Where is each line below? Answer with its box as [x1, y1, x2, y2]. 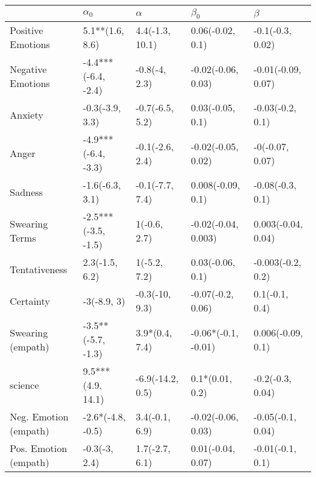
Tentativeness [10, 262, 67, 276]
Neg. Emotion [10, 409, 69, 424]
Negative [10, 61, 47, 76]
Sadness [10, 184, 43, 199]
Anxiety [10, 107, 44, 122]
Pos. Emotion [10, 441, 67, 456]
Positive [10, 23, 43, 38]
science [10, 378, 39, 392]
